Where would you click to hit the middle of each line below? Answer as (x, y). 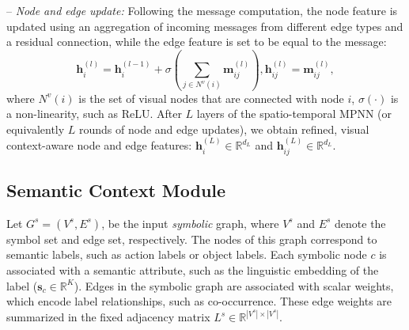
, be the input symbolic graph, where (190, 223)
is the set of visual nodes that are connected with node (211, 98)
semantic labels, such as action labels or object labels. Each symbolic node (187, 254)
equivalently (36, 129)
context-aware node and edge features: (99, 145)
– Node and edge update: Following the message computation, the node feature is (202, 10)
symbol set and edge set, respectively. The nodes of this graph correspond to (192, 239)
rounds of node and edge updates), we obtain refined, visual (224, 129)
